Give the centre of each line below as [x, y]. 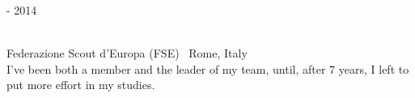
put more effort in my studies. [81, 85]
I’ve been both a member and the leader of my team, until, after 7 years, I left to [208, 68]
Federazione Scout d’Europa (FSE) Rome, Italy [127, 53]
